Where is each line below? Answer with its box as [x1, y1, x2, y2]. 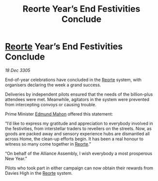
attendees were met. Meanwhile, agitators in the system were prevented [5, 96, 149, 102]
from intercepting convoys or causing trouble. [5, 101, 96, 107]
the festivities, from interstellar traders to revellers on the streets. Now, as [5, 125, 152, 132]
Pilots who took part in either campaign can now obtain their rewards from [5, 165, 154, 171]
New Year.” [5, 155, 28, 161]
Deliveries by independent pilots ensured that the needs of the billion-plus [5, 91, 153, 97]
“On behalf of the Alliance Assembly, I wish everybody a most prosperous [5, 150, 153, 156]
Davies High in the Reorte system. [5, 170, 73, 176]
